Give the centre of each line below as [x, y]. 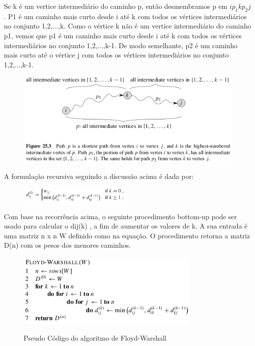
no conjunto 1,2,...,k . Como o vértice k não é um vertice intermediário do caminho [127, 26]
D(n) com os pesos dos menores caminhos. [68, 245]
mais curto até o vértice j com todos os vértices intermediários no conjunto [116, 55]
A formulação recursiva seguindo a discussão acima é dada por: [99, 176]
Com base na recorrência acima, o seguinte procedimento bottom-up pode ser [121, 216]
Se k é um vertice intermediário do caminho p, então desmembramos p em [116, 6]
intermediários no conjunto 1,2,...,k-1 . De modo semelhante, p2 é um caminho [121, 45]
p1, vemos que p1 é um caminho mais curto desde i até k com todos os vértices [123, 35]
